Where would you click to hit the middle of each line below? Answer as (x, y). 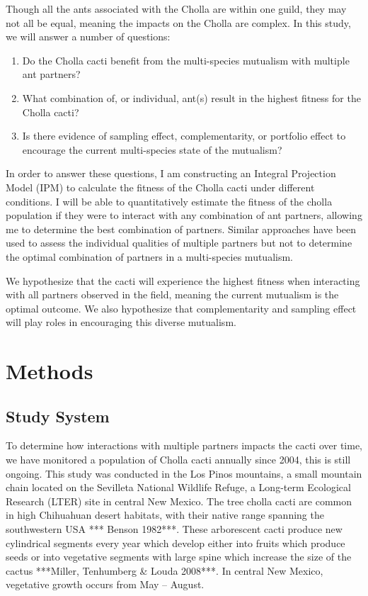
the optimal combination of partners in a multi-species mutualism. (149, 256)
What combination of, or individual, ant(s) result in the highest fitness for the (191, 97)
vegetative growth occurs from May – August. (105, 584)
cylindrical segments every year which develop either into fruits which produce (176, 542)
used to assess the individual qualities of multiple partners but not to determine (179, 243)
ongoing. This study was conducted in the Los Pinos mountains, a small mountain (184, 473)
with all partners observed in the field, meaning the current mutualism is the (172, 294)
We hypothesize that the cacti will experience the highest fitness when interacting (183, 280)
